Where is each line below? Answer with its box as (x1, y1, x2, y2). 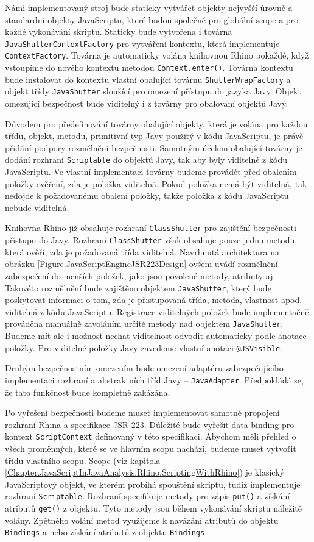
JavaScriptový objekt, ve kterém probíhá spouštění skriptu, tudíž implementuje (5, 477, 301, 490)
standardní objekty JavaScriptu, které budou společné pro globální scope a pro (5, 13, 299, 26)
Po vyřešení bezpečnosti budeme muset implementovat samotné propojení (5, 406, 280, 419)
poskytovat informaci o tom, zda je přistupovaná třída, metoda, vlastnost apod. (5, 293, 302, 306)
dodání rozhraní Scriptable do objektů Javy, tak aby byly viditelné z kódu (5, 153, 287, 166)
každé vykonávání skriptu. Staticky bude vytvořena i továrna (5, 25, 232, 38)
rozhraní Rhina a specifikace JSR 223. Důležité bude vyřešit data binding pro (5, 418, 295, 430)
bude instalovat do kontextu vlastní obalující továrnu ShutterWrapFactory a (5, 73, 291, 85)
